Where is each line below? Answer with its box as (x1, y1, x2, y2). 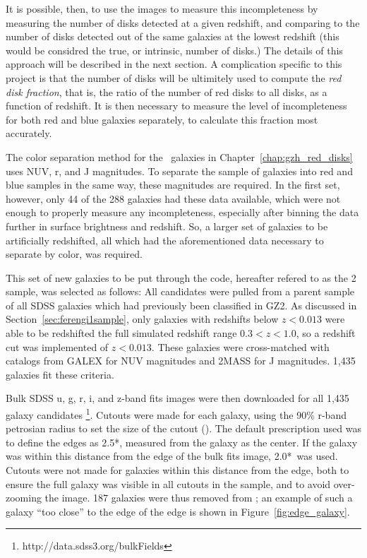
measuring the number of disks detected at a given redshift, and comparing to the (6, 15, 360, 30)
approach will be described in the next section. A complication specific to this (6, 57, 342, 71)
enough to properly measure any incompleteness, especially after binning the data (6, 205, 359, 220)
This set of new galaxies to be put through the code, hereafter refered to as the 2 (6, 270, 356, 285)
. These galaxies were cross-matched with (151, 339, 330, 354)
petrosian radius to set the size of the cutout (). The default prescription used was (6, 421, 361, 436)
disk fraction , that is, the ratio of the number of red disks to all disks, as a (6, 84, 327, 99)
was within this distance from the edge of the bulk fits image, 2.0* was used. (6, 449, 338, 463)
